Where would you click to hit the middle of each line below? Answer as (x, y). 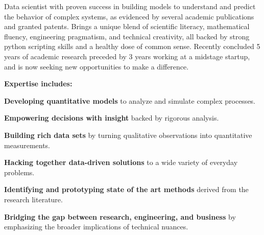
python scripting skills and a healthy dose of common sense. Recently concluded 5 (132, 46)
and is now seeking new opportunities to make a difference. (97, 66)
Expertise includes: (38, 84)
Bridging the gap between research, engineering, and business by (120, 216)
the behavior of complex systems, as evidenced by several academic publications (129, 16)
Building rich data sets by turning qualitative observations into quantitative (128, 135)
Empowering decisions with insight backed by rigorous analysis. (112, 118)
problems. (19, 172)
